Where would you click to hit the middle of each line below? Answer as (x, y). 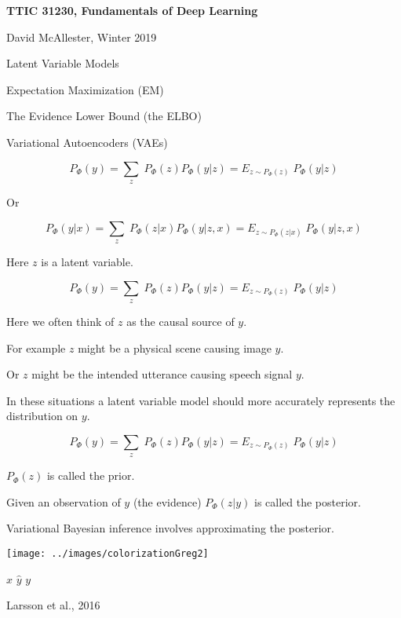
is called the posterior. (308, 501)
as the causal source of (180, 321)
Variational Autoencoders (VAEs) (87, 142)
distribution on (42, 416)
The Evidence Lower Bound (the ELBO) (104, 116)
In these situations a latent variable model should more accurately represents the (201, 400)
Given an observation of (64, 501)
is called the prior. (91, 475)
